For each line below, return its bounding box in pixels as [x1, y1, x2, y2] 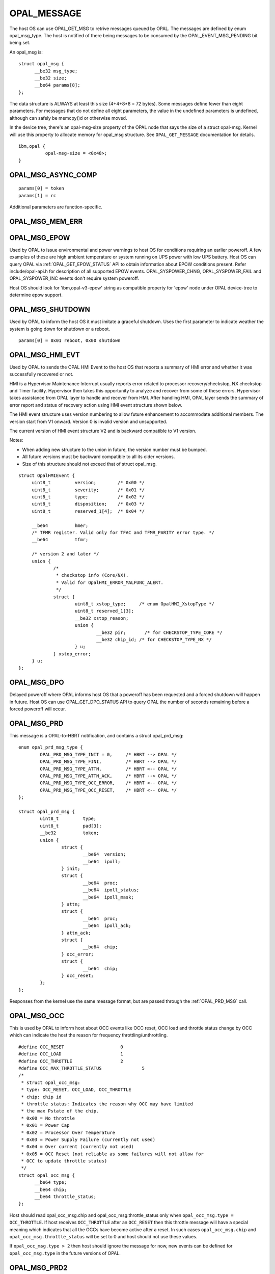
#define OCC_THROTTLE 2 [18, 1058, 123, 1064]
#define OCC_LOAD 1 [18, 1051, 123, 1057]
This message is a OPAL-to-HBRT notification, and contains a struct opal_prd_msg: [9, 733, 184, 739]
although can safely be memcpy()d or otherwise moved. [9, 115, 127, 121]
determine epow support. [9, 292, 63, 298]
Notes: [9, 437, 23, 443]
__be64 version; [82, 852, 126, 857]
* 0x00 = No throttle [21, 1115, 75, 1121]
